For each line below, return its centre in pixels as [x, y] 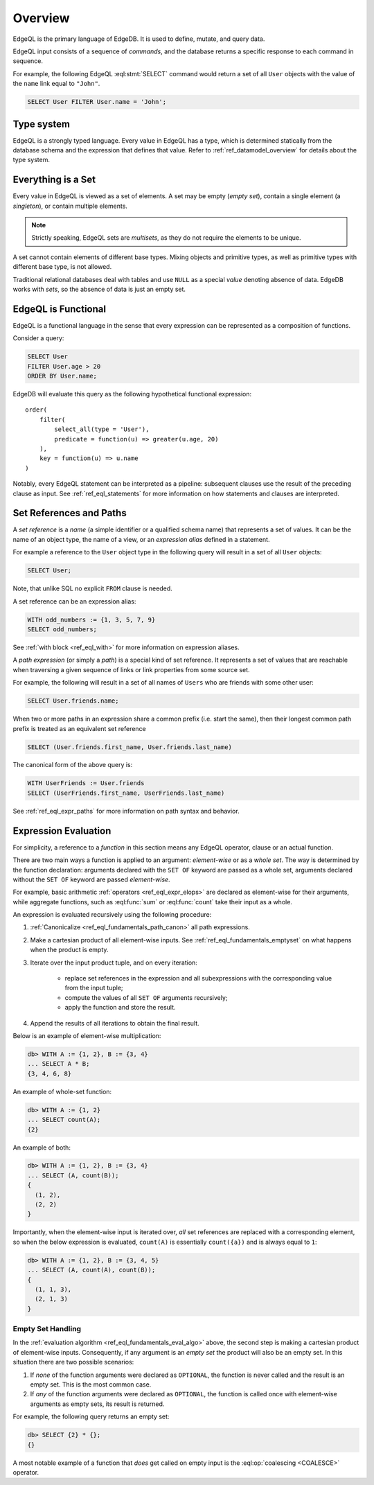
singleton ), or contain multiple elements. [70, 206]
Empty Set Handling [47, 1329]
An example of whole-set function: [62, 1091]
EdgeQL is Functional [60, 309]
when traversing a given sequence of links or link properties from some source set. [131, 669]
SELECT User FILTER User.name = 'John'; [97, 102]
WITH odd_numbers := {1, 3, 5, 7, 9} [91, 620]
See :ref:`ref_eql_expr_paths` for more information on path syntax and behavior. [126, 811]
